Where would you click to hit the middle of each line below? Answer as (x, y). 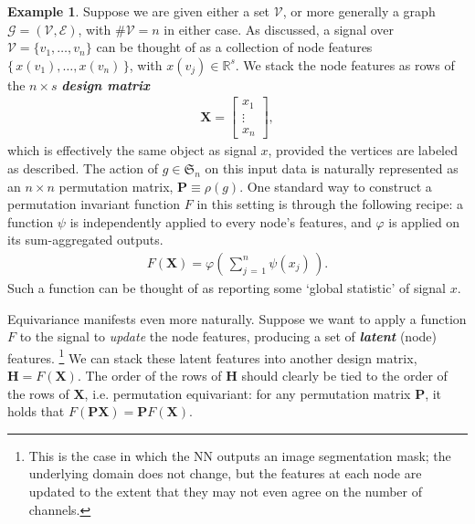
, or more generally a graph (359, 11)
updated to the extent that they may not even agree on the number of (225, 491)
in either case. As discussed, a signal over (279, 29)
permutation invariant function (94, 204)
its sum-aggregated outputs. (85, 240)
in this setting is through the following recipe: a (330, 204)
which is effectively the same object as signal (132, 150)
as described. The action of (83, 168)
